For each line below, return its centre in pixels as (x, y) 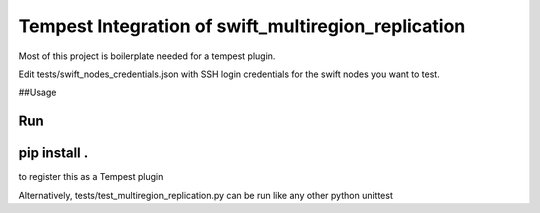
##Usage (37, 92)
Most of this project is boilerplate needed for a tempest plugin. (147, 56)
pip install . (53, 153)
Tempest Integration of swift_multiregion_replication (242, 26)
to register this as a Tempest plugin (91, 177)
